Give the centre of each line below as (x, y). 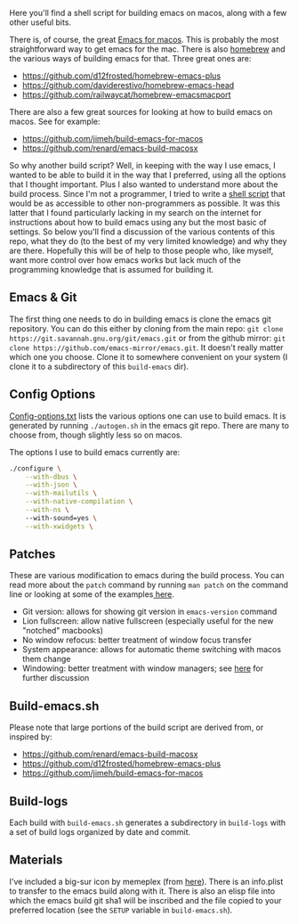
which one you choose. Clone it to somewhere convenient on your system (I (149, 356)
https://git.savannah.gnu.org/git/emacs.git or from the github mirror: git (148, 338)
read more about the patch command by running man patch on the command (149, 585)
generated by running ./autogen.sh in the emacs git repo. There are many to (149, 425)
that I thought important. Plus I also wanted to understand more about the (144, 184)
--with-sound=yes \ (61, 518)
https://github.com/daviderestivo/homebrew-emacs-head (128, 85)
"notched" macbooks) (63, 631)
